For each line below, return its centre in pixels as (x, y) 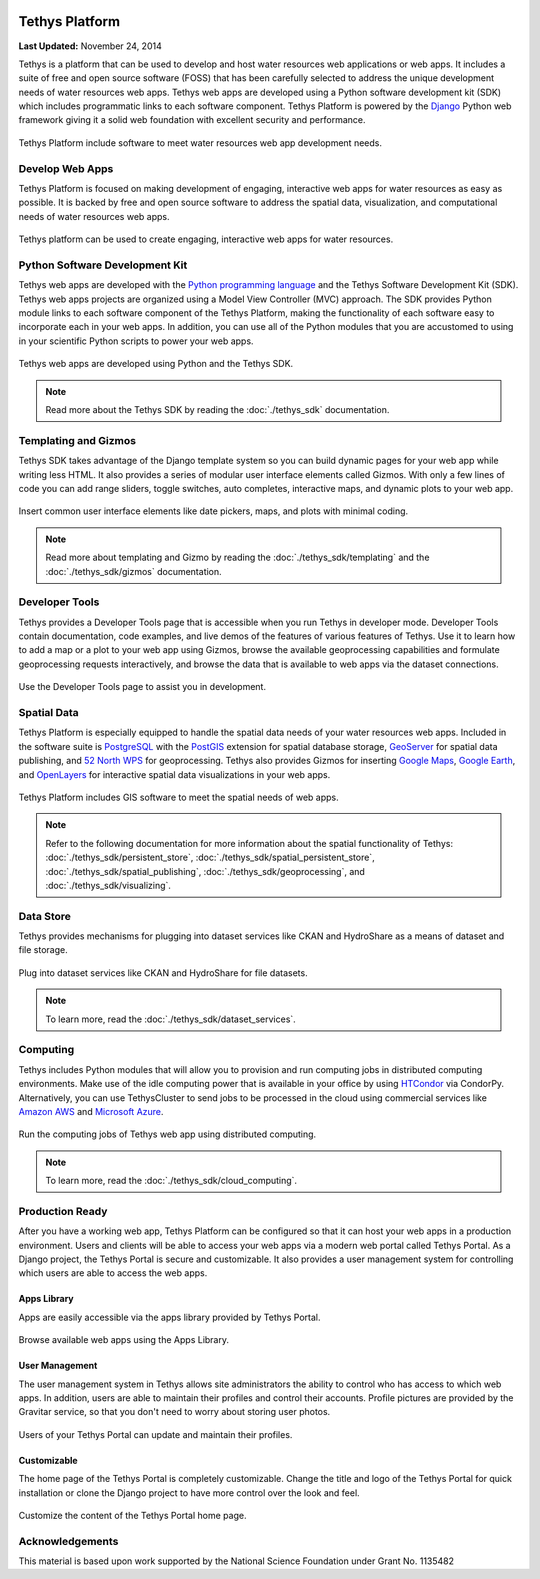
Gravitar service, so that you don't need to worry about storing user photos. (174, 1412)
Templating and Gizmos (77, 440)
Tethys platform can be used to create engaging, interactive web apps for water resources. (206, 239)
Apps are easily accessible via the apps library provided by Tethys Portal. (169, 1317)
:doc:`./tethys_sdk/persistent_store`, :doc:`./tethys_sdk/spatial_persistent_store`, (210, 857)
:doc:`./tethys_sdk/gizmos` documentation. (133, 571)
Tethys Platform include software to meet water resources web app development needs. (200, 142)
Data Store (45, 916)
